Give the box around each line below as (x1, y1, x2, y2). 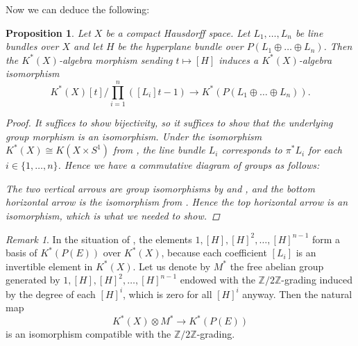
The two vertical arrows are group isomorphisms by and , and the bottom (6, 181, 315, 195)
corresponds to (221, 142, 282, 157)
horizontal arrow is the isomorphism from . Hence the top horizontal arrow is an (6, 195, 348, 209)
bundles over (6, 39, 59, 53)
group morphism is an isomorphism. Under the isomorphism (6, 129, 262, 143)
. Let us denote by (133, 258, 211, 273)
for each (308, 142, 343, 157)
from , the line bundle (113, 142, 205, 157)
